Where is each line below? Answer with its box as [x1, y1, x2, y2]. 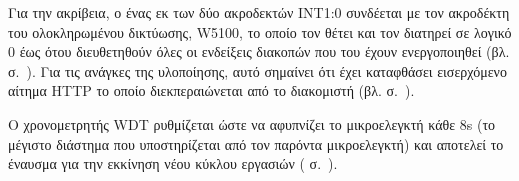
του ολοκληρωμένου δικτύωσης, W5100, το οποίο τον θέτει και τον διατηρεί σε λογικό [8, 21, 512, 42]
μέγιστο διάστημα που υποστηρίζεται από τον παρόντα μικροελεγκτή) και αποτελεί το [8, 133, 504, 154]
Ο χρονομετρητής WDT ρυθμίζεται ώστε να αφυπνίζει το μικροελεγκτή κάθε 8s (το [8, 113, 496, 134]
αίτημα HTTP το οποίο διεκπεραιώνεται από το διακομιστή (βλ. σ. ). [8, 80, 415, 101]
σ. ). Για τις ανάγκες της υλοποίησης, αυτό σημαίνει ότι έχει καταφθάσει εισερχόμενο [8, 60, 507, 81]
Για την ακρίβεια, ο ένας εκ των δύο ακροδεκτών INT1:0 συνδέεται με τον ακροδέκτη [8, 2, 510, 22]
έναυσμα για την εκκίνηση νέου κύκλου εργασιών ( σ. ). [8, 153, 338, 174]
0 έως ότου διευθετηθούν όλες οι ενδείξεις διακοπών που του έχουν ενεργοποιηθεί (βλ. [8, 41, 510, 62]
